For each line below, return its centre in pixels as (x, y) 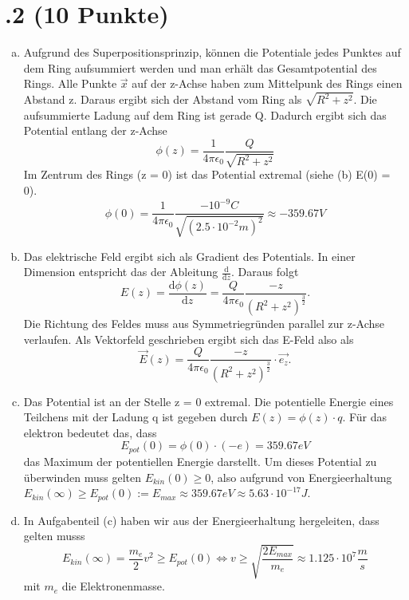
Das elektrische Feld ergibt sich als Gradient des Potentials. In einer (189, 256)
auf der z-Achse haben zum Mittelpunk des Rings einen (267, 83)
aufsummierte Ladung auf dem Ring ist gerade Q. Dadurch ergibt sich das (205, 114)
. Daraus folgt (265, 272)
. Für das (365, 417)
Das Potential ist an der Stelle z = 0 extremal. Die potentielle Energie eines (208, 401)
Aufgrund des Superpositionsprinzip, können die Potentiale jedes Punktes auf (212, 52)
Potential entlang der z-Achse (95, 130)
